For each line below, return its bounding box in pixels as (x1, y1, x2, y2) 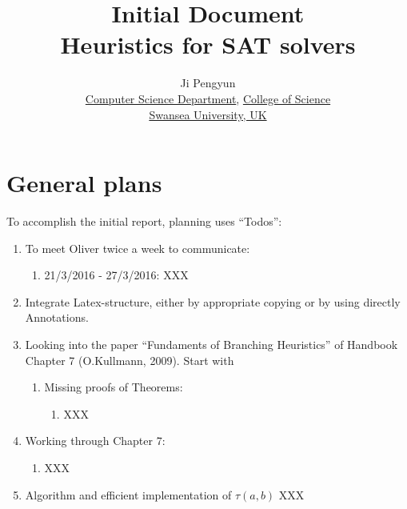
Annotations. (25, 309, 89, 326)
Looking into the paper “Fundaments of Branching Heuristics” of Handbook (25, 336, 398, 352)
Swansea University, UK (149, 106, 267, 122)
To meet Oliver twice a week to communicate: (25, 239, 250, 256)
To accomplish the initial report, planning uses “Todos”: (6, 213, 282, 230)
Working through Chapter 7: (25, 432, 166, 449)
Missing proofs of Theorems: (44, 379, 183, 395)
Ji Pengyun (180, 74, 236, 91)
